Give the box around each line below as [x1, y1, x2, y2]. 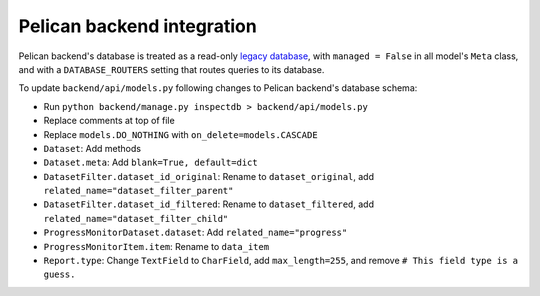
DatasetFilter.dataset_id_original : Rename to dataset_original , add [43, 170, 375, 182]
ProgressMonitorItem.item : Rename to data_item [43, 240, 270, 252]
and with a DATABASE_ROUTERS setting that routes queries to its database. [18, 63, 325, 75]
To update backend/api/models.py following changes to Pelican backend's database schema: [18, 82, 418, 94]
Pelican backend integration [18, 15, 257, 37]
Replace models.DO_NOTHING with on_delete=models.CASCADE [43, 128, 319, 140]
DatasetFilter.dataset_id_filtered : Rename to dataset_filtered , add [43, 198, 375, 210]
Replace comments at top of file [43, 115, 175, 127]
